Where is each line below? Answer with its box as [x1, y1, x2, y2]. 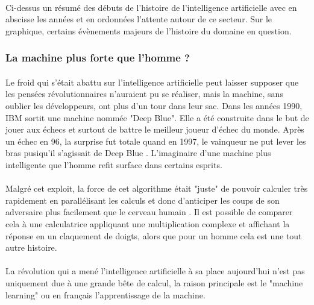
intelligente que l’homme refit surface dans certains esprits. [5, 158, 222, 171]
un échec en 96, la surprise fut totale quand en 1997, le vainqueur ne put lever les [5, 134, 306, 147]
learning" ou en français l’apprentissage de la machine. [5, 288, 206, 301]
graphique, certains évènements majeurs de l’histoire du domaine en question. [5, 24, 292, 37]
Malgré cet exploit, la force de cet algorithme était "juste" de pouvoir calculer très [5, 182, 308, 195]
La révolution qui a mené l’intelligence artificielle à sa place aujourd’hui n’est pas [5, 265, 305, 277]
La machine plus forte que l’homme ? [5, 50, 190, 65]
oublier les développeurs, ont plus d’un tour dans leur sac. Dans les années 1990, [5, 99, 303, 112]
